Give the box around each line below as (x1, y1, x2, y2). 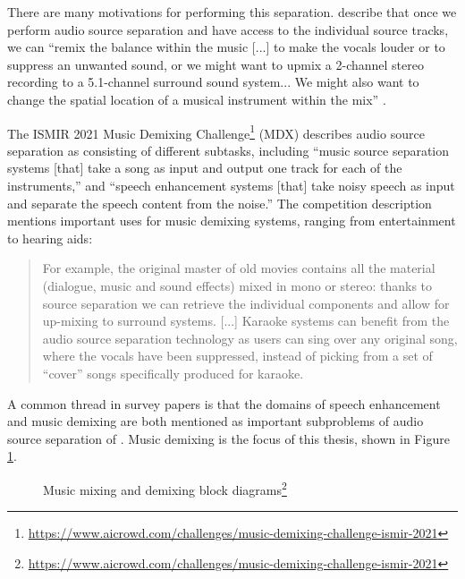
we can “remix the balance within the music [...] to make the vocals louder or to (7, 38, 445, 56)
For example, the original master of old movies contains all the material (42, 259, 435, 277)
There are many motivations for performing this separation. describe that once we (7, 3, 457, 21)
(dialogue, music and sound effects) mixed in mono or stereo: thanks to (42, 276, 433, 294)
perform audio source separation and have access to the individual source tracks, (7, 20, 449, 38)
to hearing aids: (7, 228, 93, 247)
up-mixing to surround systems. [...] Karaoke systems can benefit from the (42, 311, 450, 330)
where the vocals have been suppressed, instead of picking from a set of (42, 346, 433, 365)
